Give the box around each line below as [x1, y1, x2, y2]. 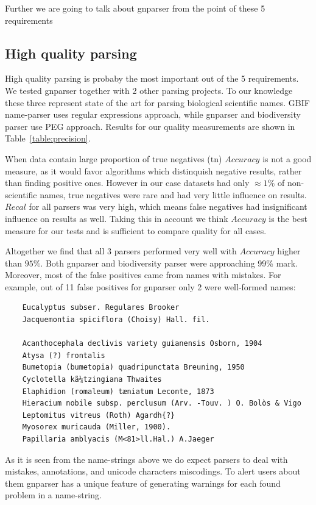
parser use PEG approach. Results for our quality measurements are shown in [5, 120, 295, 132]
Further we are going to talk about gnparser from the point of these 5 [5, 2, 265, 14]
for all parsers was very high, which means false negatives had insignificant [29, 200, 307, 213]
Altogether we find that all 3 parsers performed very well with [5, 245, 237, 257]
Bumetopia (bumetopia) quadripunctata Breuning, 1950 [22, 363, 245, 372]
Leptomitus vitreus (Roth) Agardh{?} [22, 410, 175, 420]
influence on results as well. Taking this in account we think [5, 212, 228, 224]
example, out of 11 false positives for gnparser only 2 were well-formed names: [5, 280, 296, 293]
